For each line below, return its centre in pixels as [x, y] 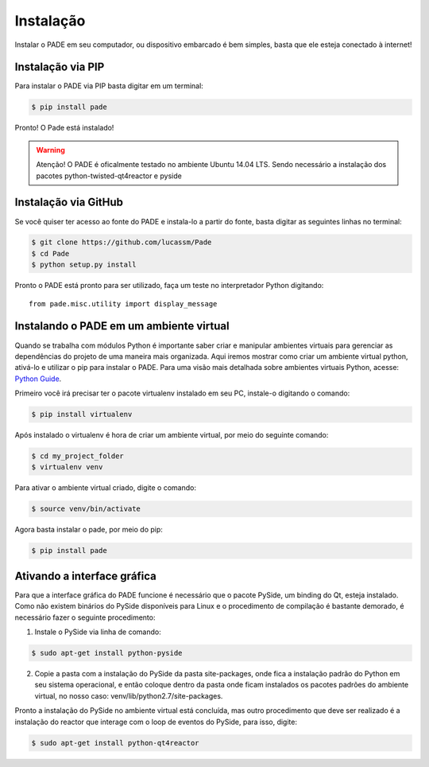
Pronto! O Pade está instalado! [64, 128]
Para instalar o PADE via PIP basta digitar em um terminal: [109, 86]
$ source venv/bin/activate [86, 509]
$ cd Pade [50, 253]
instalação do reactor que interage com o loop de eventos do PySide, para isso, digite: [156, 722]
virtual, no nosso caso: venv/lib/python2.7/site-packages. [129, 695]
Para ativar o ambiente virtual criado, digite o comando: [105, 488]
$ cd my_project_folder [78, 456]
